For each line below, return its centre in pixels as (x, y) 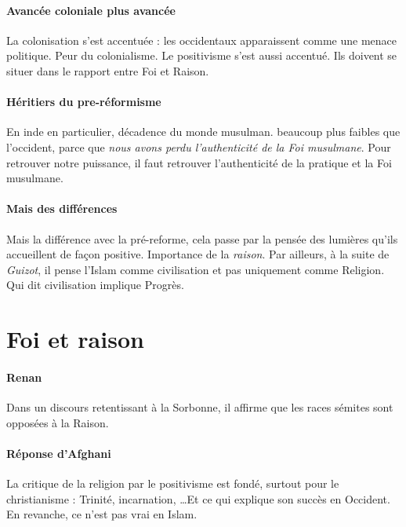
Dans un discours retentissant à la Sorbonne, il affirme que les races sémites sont (200, 407)
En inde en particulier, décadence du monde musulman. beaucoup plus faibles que (203, 132)
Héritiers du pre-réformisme (84, 102)
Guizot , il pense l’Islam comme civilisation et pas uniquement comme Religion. (196, 269)
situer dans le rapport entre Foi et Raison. (108, 70)
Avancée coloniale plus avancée (91, 10)
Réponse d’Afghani (59, 453)
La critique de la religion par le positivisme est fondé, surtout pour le (173, 483)
